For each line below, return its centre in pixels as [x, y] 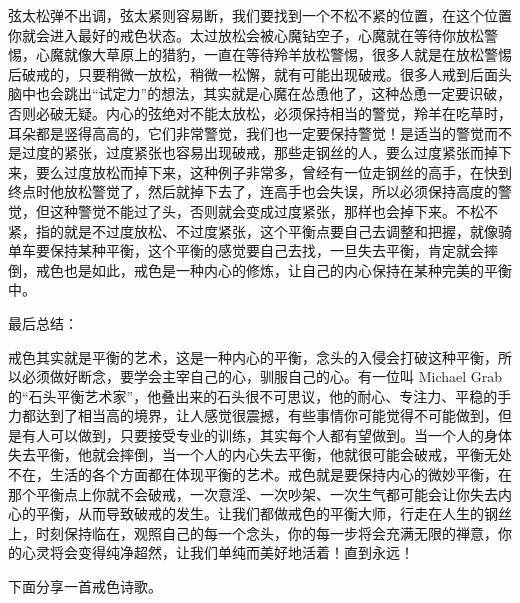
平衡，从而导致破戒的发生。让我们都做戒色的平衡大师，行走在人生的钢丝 [273, 513]
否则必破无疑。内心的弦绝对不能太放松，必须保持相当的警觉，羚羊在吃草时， [260, 112]
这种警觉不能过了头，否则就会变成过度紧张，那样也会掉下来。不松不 [273, 210]
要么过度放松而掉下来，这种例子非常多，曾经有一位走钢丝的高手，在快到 [273, 171]
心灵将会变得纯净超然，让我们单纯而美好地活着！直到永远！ [217, 552]
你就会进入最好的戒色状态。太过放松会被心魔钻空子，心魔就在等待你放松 [246, 34]
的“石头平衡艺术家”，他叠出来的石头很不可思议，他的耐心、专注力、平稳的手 [260, 395]
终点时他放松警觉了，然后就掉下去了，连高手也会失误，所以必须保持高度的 [253, 191]
